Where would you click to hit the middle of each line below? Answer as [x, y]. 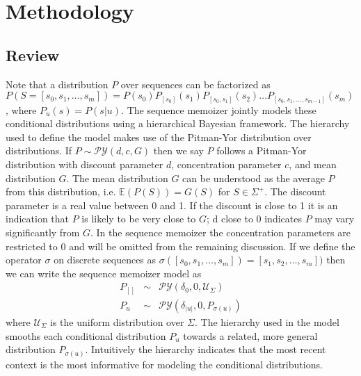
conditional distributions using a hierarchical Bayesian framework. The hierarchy [178, 123]
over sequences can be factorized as [195, 84]
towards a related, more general [250, 335]
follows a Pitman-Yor [262, 150]
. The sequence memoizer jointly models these [219, 109]
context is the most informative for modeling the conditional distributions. [164, 364]
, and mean [313, 164]
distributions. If [39, 150]
